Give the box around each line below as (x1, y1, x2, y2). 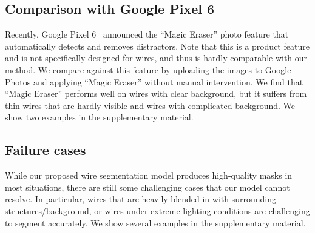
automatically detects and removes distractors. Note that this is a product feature (5, 39, 310, 52)
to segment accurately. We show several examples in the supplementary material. (5, 216, 306, 229)
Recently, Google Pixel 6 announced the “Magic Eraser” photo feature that (5, 28, 289, 41)
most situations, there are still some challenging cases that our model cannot (5, 180, 290, 193)
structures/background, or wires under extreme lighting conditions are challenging (5, 204, 310, 217)
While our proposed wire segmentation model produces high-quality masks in (5, 169, 293, 182)
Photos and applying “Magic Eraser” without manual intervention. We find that (5, 75, 303, 88)
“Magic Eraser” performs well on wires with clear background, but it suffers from (5, 87, 307, 100)
